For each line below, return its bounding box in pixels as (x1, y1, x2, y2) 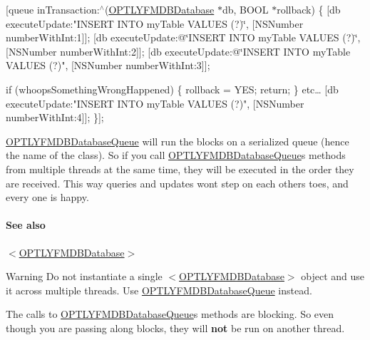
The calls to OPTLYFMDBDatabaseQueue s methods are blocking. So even (6, 306, 334, 321)
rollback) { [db (277, 2, 341, 16)
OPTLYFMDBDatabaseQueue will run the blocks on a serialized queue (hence (6, 133, 349, 148)
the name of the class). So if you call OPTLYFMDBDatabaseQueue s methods (6, 148, 346, 163)
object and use (301, 269, 365, 284)
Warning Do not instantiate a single (6, 269, 163, 284)
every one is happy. (6, 190, 89, 205)
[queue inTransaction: (6, 2, 100, 16)
